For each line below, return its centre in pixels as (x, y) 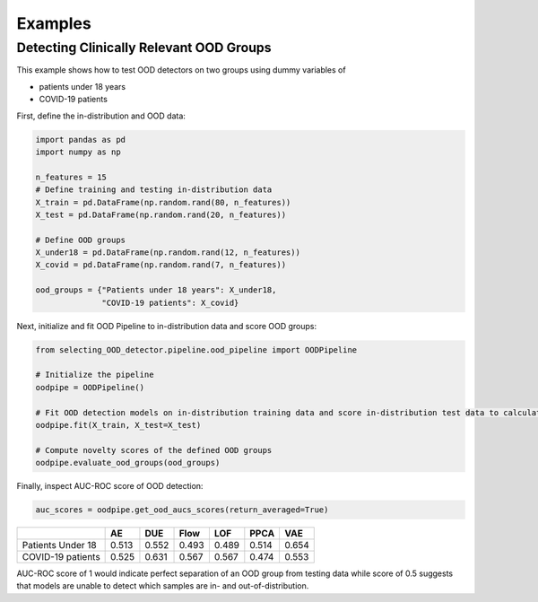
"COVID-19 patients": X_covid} (170, 302)
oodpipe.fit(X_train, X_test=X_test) (118, 425)
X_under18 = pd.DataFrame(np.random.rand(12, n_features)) (168, 253)
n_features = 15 (71, 177)
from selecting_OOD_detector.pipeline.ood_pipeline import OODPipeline (196, 349)
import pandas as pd (80, 140)
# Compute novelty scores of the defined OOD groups (154, 450)
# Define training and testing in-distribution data (154, 190)
